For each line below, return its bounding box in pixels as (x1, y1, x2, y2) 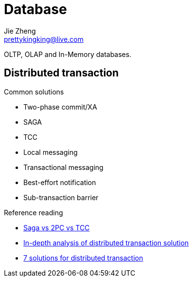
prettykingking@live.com (4, 35, 84, 43)
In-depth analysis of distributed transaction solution (23, 238, 189, 247)
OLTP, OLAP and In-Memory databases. (4, 50, 132, 58)
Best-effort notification (23, 178, 96, 187)
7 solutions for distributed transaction (23, 253, 143, 262)
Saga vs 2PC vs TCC (23, 223, 90, 232)
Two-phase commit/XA (23, 102, 97, 111)
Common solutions (4, 87, 64, 96)
